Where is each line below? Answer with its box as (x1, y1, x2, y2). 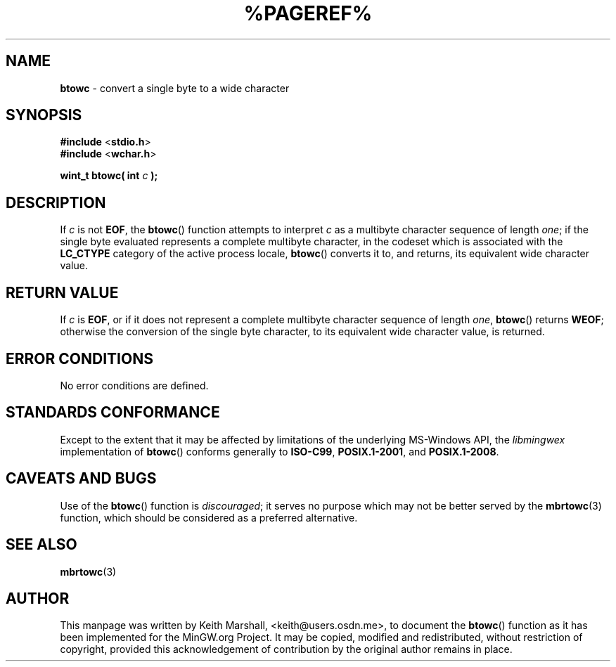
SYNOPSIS (6, 106, 82, 124)
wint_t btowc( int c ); (60, 169, 158, 182)
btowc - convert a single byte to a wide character (60, 82, 290, 94)
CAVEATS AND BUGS (6, 470, 157, 488)
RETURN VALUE (6, 283, 119, 302)
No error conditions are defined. (60, 379, 209, 391)
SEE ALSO (6, 536, 77, 554)
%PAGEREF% (243, 1, 373, 25)
